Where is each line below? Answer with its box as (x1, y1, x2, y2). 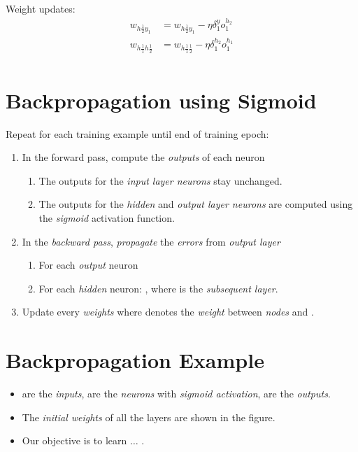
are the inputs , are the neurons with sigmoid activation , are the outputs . (22, 386, 331, 401)
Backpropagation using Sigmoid (6, 85, 317, 114)
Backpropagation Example (6, 346, 264, 374)
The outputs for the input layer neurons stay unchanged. (38, 173, 282, 188)
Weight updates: (6, 1, 76, 15)
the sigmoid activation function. (38, 211, 175, 225)
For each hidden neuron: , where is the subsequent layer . (38, 281, 278, 295)
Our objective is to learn (22, 433, 127, 448)
